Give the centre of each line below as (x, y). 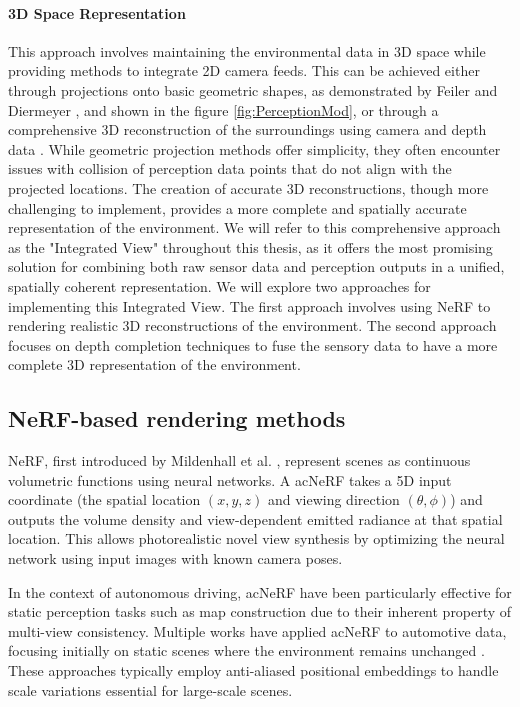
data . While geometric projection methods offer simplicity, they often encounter (254, 148)
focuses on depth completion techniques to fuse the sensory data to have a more (253, 344)
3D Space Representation (97, 12)
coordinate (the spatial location (104, 499)
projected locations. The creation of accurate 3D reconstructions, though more (248, 187)
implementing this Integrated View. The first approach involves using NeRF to (249, 305)
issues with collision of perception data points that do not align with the (230, 168)
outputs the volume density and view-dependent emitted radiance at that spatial (255, 518)
